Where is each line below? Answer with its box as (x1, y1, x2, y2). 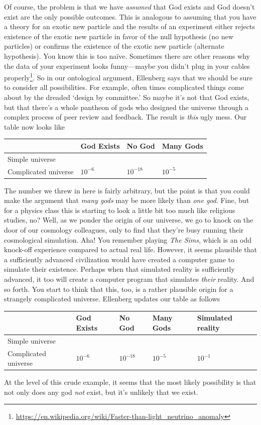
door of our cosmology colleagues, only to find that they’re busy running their (4, 225, 244, 235)
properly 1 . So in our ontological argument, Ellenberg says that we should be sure (4, 71, 253, 82)
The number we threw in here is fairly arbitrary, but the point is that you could (4, 185, 250, 195)
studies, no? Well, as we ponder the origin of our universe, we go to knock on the (4, 215, 253, 225)
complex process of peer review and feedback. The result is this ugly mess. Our (4, 112, 247, 122)
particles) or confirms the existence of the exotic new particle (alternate (4, 41, 224, 51)
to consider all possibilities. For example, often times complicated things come (4, 82, 244, 92)
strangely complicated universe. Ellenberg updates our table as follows (4, 293, 220, 304)
